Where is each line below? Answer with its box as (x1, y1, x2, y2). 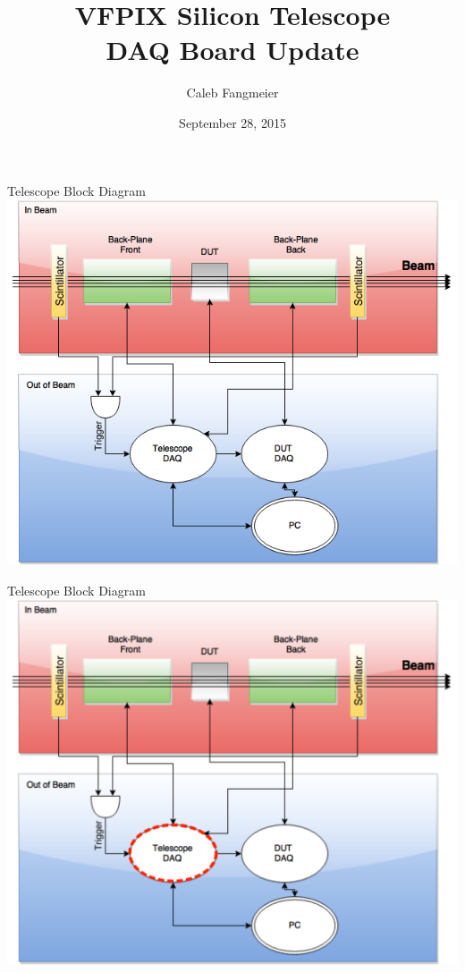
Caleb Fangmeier (186, 83, 279, 102)
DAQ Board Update (106, 31, 359, 68)
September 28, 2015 (179, 113, 286, 131)
